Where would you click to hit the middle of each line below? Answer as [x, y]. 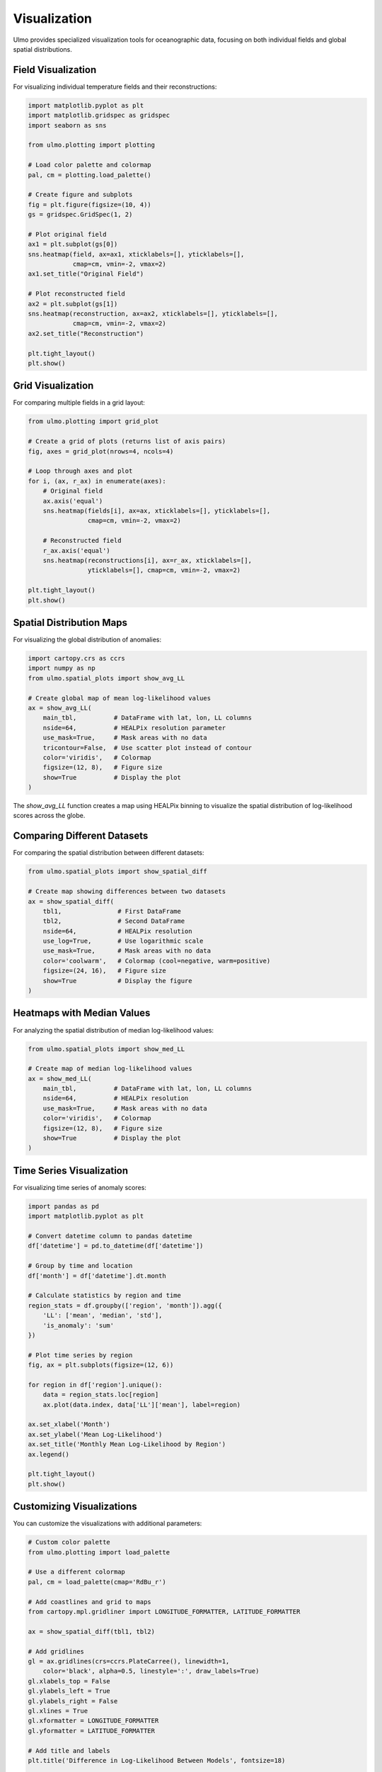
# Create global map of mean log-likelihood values [120, 698]
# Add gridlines [56, 1651]
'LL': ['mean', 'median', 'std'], [103, 1316]
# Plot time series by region [80, 1355]
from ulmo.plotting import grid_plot [93, 421]
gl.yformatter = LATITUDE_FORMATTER [92, 1731]
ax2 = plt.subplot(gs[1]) [73, 304]
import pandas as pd [63, 1206]
